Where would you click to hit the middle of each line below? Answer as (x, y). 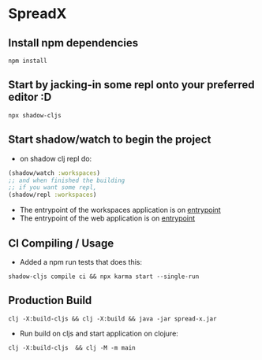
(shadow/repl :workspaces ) (52, 195)
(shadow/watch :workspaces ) (54, 173)
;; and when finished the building (67, 180)
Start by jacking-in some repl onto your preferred (131, 85)
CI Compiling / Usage (61, 243)
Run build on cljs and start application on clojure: (99, 333)
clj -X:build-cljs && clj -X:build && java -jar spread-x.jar (112, 319)
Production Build (50, 301)
